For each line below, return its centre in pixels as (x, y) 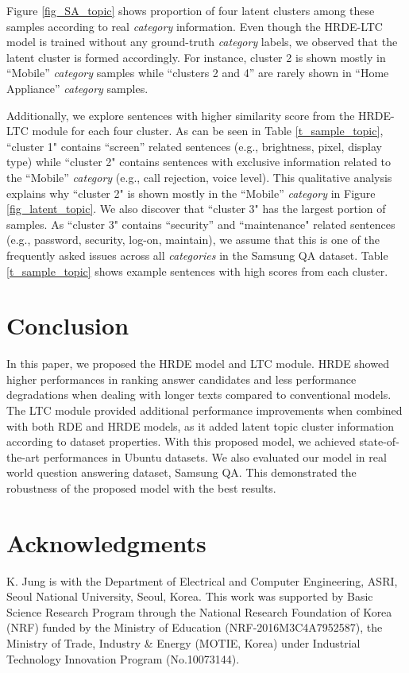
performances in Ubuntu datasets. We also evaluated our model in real (215, 456)
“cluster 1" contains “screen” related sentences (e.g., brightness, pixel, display (195, 146)
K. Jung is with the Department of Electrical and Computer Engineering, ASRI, (202, 580)
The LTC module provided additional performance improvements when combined (204, 410)
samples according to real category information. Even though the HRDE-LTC (195, 26)
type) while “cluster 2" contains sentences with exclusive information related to (199, 162)
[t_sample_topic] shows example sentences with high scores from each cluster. (197, 271)
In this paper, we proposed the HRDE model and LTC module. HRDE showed (198, 364)
